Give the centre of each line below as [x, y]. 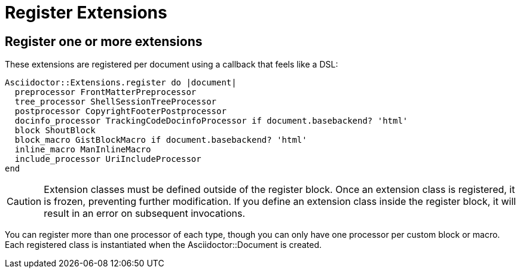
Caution [24, 202]
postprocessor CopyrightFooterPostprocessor [120, 111]
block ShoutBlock [55, 131]
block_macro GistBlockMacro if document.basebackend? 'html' [161, 140]
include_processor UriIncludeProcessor [108, 159]
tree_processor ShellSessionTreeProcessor [116, 102]
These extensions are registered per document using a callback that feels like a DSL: [172, 65]
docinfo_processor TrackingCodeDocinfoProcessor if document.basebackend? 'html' [211, 121]
